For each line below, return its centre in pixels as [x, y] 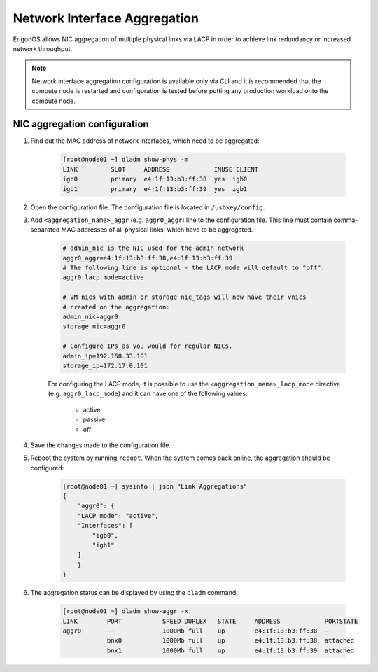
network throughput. [43, 48]
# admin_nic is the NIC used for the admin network [153, 248]
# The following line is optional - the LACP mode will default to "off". [194, 268]
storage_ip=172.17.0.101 [105, 366]
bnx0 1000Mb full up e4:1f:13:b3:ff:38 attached [231, 641]
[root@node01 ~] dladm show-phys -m [126, 160]
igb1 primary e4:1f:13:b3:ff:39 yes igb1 [155, 189]
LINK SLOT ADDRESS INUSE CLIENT [161, 169]
